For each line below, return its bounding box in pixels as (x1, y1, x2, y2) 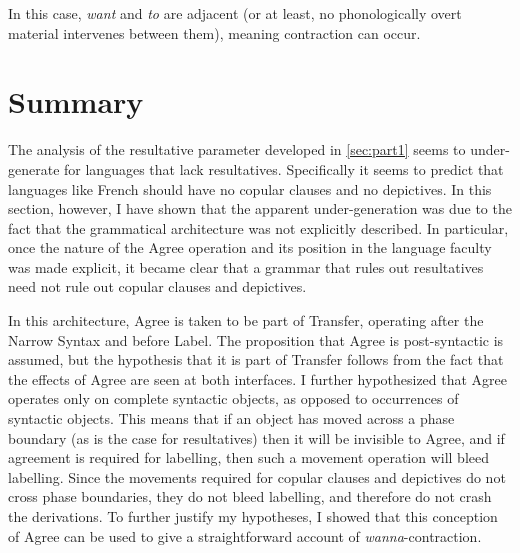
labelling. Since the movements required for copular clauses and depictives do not (8, 466, 506, 487)
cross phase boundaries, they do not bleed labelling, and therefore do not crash (8, 486, 492, 507)
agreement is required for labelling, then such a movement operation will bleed (8, 447, 490, 468)
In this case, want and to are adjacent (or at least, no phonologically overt (8, 3, 462, 23)
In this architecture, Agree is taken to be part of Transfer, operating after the (8, 310, 484, 331)
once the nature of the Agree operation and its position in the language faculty (8, 237, 492, 258)
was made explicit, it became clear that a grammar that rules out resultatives (8, 256, 484, 277)
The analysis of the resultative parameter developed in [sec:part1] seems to (8, 139, 466, 160)
